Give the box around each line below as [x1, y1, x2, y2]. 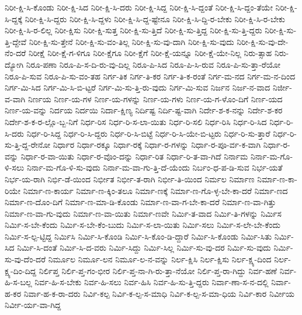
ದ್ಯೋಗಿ [5, 58, 24, 70]
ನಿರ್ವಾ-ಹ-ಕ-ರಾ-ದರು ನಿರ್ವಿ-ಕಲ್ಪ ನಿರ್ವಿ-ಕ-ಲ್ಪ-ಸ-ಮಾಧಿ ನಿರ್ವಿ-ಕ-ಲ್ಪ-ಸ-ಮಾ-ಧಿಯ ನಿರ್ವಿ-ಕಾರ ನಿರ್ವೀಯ [23, 287, 295, 299]
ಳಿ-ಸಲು [5, 161, 25, 174]
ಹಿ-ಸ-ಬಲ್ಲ [5, 276, 32, 288]
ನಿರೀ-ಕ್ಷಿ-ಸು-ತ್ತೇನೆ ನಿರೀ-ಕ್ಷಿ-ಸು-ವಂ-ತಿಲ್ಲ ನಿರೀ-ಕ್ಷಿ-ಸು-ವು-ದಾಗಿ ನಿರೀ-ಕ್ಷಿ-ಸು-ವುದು [29, 35, 234, 47]
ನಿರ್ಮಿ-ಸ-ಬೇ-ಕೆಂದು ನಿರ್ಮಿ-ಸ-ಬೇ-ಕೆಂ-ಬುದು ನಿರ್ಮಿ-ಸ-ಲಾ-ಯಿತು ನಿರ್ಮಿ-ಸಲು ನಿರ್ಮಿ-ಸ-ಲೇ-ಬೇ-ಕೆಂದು [5, 219, 281, 231]
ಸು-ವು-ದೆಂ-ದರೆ [5, 253, 46, 265]
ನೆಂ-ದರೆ [5, 47, 26, 59]
